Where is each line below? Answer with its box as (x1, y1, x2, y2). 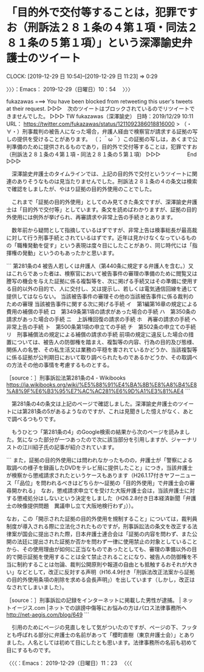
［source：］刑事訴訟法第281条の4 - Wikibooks (6, 374, 126, 381)
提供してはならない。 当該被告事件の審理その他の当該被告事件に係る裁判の (6, 292, 194, 300)
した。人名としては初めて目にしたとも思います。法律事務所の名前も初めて (11, 638, 197, 646)
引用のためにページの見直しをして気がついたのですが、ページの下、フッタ (11, 623, 197, 631)
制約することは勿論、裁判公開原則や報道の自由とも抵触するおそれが (16, 561, 187, 568)
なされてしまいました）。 (6, 583, 68, 591)
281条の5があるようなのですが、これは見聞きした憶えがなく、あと (27, 408, 194, 415)
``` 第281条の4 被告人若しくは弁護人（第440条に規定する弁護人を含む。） (6, 262, 189, 269)
